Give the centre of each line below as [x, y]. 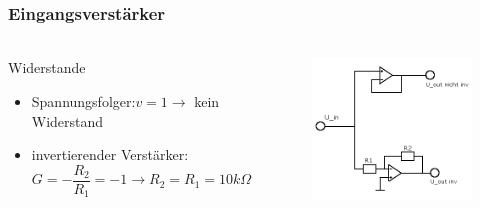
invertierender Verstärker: [110, 154]
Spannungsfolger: [83, 101]
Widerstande [47, 67]
